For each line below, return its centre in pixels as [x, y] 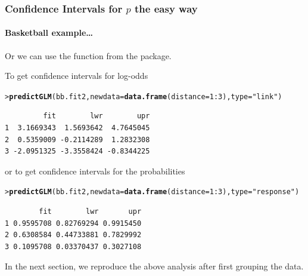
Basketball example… [49, 33]
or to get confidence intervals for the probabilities [95, 171]
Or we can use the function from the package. [88, 55]
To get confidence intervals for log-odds [77, 76]
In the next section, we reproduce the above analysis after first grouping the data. [154, 266]
